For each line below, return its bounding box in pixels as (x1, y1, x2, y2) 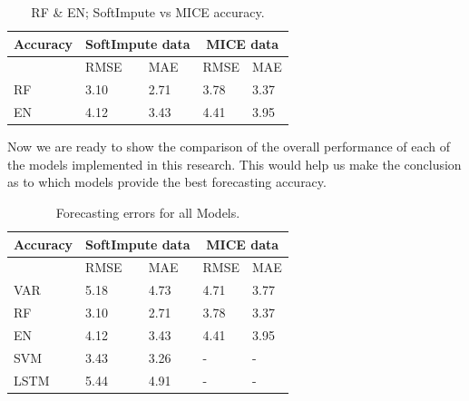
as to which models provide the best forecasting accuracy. (7, 172, 327, 191)
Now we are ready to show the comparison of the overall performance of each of (7, 137, 450, 156)
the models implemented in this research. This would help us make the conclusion (7, 154, 462, 173)
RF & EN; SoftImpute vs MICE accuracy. (31, 3, 265, 21)
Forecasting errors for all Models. (55, 203, 240, 221)
